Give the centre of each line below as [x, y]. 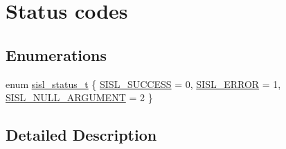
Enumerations [56, 54]
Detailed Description [81, 135]
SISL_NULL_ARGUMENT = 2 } [79, 97]
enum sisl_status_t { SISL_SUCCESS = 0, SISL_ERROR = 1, [143, 84]
